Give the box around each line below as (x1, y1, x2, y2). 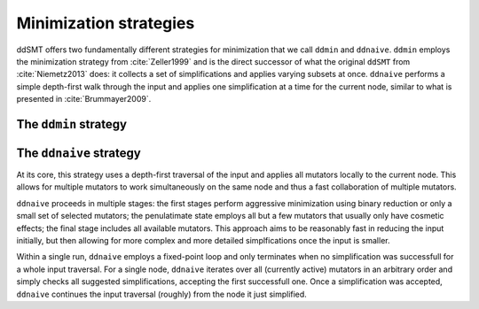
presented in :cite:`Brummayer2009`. (16, 94, 152, 104)
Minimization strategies (16, 13, 195, 33)
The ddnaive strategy (16, 145, 141, 160)
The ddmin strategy (16, 116, 128, 132)
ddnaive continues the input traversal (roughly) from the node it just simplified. (16, 289, 308, 299)
